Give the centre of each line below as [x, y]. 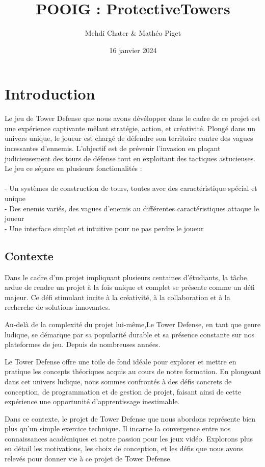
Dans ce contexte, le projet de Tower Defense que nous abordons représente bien [130, 418]
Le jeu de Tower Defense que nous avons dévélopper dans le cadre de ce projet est [132, 118]
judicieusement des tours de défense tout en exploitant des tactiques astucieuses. [130, 158]
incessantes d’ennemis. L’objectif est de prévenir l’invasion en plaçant [113, 148]
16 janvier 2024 [133, 50]
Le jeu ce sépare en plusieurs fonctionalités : [73, 168]
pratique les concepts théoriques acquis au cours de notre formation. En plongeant [133, 371]
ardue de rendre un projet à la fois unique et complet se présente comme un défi [130, 287]
